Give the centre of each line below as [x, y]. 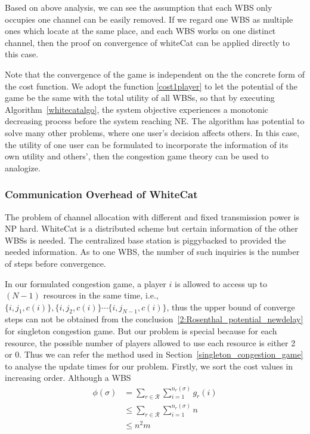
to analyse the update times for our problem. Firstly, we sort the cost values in [149, 366]
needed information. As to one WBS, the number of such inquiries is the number [152, 252]
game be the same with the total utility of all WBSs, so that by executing [140, 98]
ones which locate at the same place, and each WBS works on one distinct [140, 31]
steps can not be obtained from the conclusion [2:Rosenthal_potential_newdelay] [154, 319]
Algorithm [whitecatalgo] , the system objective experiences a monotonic [137, 109]
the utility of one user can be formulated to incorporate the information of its [147, 144]
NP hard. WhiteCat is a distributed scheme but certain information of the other [151, 228]
